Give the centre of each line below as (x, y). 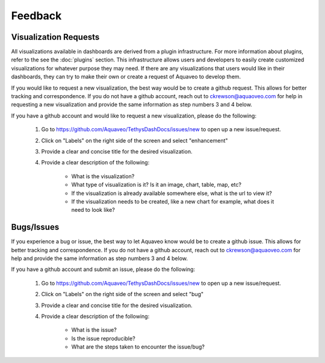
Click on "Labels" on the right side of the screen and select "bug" (122, 294)
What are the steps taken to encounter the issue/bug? (138, 347)
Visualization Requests (55, 37)
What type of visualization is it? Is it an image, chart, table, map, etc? (156, 185)
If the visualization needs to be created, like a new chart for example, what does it (173, 201)
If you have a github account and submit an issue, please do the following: (103, 269)
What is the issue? (94, 330)
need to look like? (93, 210)
